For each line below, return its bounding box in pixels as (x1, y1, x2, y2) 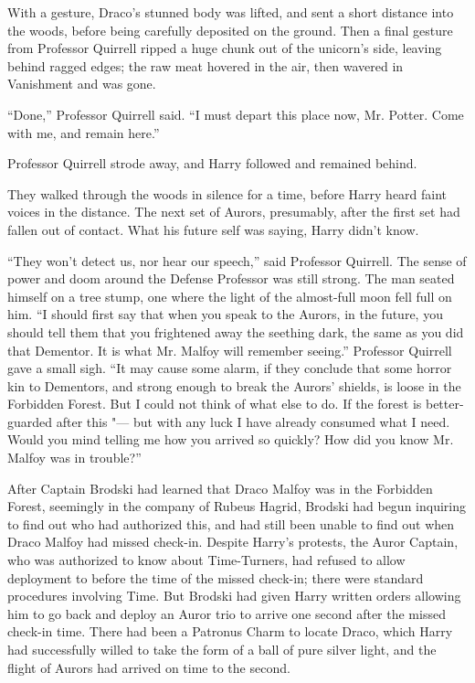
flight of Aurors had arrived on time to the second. (7, 657, 290, 677)
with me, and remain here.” (7, 123, 160, 142)
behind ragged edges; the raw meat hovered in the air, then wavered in (7, 56, 404, 75)
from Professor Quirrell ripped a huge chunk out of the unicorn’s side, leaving (7, 38, 442, 58)
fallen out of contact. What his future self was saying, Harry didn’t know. (7, 219, 419, 239)
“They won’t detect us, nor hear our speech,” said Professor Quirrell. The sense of (7, 251, 467, 270)
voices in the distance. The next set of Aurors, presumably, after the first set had (7, 202, 460, 221)
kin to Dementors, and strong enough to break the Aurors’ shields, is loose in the (7, 376, 461, 395)
